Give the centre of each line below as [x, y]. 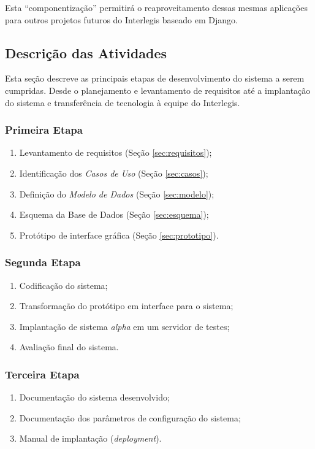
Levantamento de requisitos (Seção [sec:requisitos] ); [116, 152]
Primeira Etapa [44, 130]
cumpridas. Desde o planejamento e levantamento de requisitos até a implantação [158, 90]
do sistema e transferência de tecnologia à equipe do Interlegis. [123, 102]
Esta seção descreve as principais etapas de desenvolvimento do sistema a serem [155, 78]
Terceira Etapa [42, 374]
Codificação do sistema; [63, 285]
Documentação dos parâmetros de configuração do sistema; [130, 417]
